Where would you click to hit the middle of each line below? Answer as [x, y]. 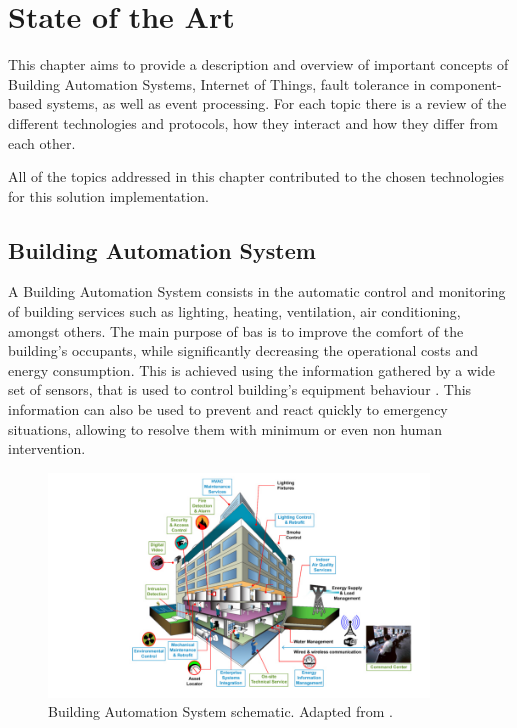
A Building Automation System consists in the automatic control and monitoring [257, 291]
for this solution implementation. [108, 195]
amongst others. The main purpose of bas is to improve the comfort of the [236, 330]
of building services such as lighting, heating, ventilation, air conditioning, [234, 311]
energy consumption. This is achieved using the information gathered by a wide [251, 369]
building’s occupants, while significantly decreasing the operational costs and [243, 350]
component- [466, 83]
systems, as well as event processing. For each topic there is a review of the [276, 103]
